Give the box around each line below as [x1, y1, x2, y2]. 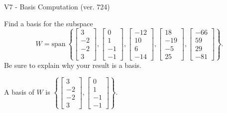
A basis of [4, 87, 34, 97]
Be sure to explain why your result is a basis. [4, 59, 142, 70]
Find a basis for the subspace [4, 18, 93, 28]
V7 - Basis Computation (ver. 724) [4, 1, 110, 11]
